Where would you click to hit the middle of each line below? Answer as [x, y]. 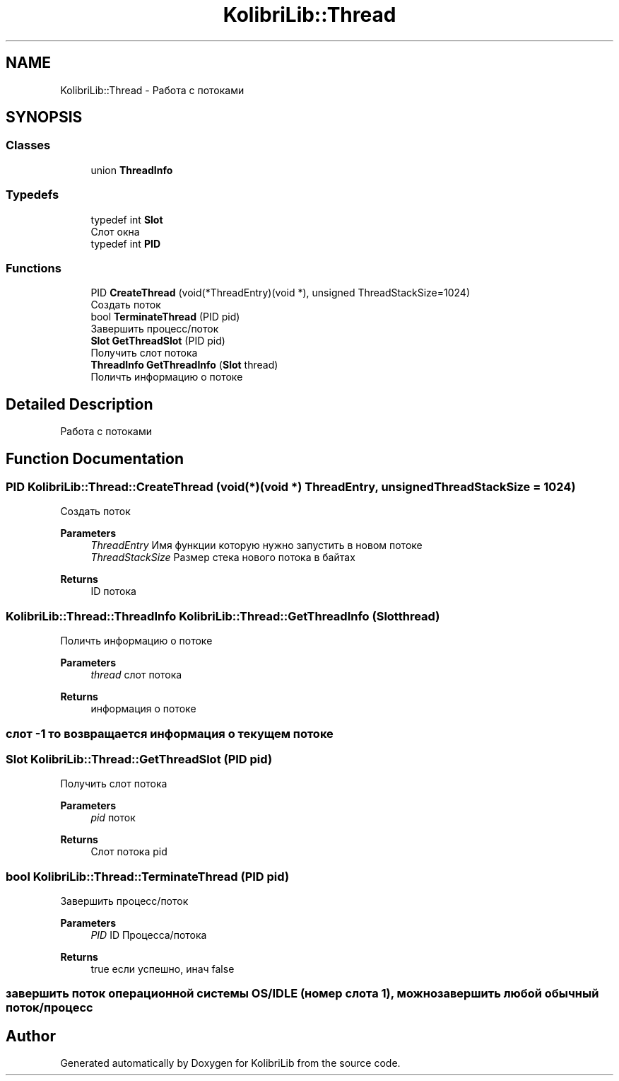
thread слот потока [136, 675]
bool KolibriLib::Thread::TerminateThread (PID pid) [148, 876]
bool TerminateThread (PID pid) [165, 317]
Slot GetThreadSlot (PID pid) [158, 341]
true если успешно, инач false [163, 969]
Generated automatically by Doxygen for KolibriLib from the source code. [230, 1063]
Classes [28, 145]
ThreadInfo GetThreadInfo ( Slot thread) [184, 365]
